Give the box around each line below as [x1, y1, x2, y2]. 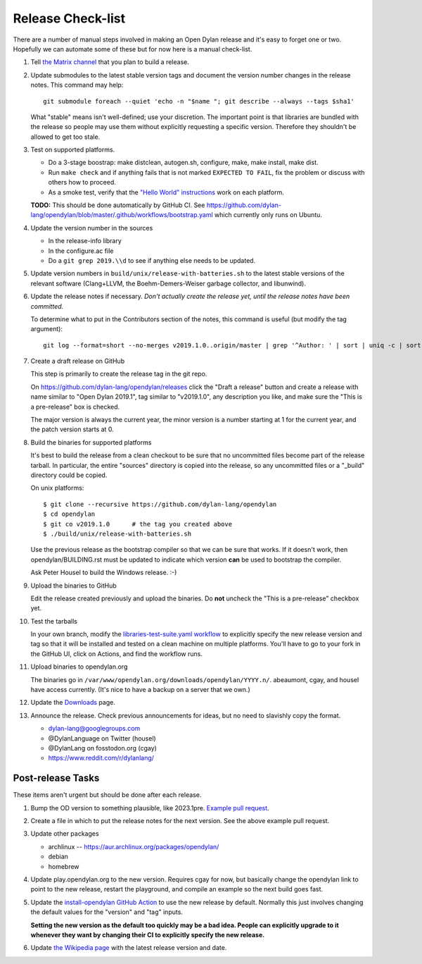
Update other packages [30, 829, 99, 838]
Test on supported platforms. [30, 145, 115, 154]
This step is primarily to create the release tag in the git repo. [30, 370, 207, 378]
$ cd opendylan [43, 510, 96, 518]
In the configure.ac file [48, 247, 114, 255]
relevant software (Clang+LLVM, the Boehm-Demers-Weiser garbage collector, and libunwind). [30, 279, 306, 288]
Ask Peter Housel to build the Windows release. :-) [30, 568, 177, 577]
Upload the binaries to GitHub [30, 581, 117, 590]
